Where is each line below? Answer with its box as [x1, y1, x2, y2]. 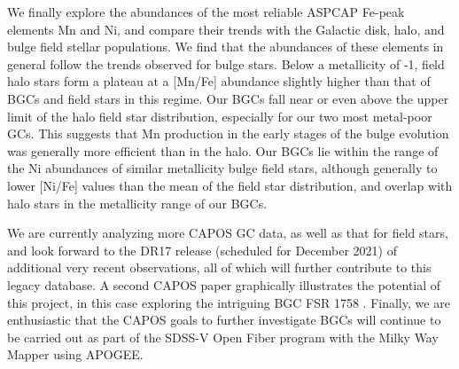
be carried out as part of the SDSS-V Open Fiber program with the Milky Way [7, 327, 439, 346]
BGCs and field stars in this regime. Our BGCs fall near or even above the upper [7, 89, 449, 107]
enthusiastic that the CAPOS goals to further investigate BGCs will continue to [7, 310, 441, 329]
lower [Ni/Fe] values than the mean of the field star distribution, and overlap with [7, 176, 453, 194]
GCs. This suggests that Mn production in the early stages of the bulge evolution [7, 124, 449, 143]
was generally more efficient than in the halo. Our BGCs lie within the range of [7, 141, 439, 160]
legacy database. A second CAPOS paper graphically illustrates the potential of [7, 275, 441, 294]
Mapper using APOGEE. [7, 345, 144, 364]
